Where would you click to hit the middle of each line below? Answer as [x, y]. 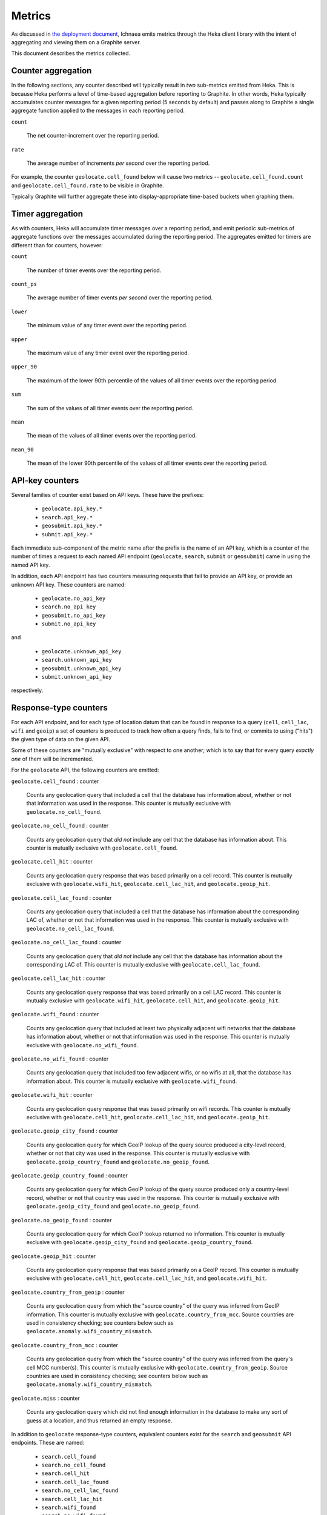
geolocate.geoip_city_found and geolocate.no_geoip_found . [113, 1207]
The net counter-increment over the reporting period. [93, 136]
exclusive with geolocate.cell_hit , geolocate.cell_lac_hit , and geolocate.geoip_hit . [148, 1117]
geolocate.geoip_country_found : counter [70, 1175]
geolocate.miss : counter [45, 1398]
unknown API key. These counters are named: [69, 584]
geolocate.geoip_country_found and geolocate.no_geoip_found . [118, 1162]
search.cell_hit [66, 1473]
